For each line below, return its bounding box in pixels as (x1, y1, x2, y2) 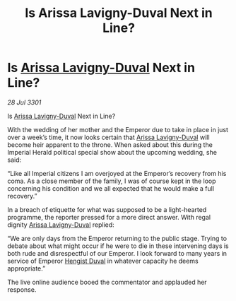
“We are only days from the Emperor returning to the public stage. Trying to (7, 234, 228, 242)
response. (7, 285, 37, 294)
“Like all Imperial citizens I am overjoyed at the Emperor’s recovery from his (7, 169, 227, 177)
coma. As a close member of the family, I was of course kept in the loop (7, 177, 217, 185)
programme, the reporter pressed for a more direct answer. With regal (7, 213, 211, 221)
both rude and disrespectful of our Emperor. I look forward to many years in (7, 249, 228, 257)
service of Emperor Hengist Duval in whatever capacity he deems (7, 256, 199, 265)
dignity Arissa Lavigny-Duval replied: (7, 220, 114, 229)
